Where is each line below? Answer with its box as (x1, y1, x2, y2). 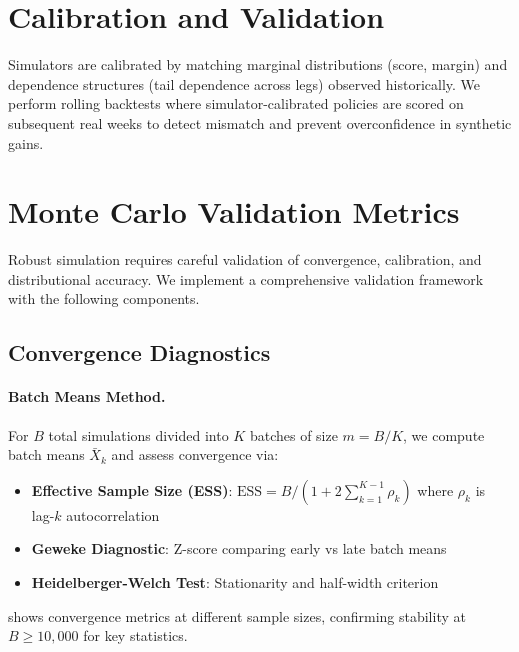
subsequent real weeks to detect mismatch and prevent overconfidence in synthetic (8, 112, 512, 133)
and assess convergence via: (111, 444, 279, 465)
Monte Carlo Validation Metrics (8, 191, 460, 232)
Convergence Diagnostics (8, 337, 271, 368)
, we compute (403, 424, 485, 445)
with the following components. (8, 288, 200, 309)
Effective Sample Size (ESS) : (31, 479, 233, 500)
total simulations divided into (48, 424, 229, 445)
